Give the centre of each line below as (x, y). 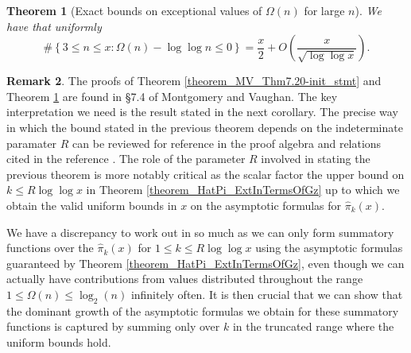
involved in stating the (316, 159)
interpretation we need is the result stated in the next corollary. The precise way (202, 112)
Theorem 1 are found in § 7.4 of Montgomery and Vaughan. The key (172, 96)
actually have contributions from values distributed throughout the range (185, 279)
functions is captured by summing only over (113, 326)
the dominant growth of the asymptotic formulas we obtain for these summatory (203, 310)
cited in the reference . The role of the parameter (126, 159)
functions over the (50, 248)
